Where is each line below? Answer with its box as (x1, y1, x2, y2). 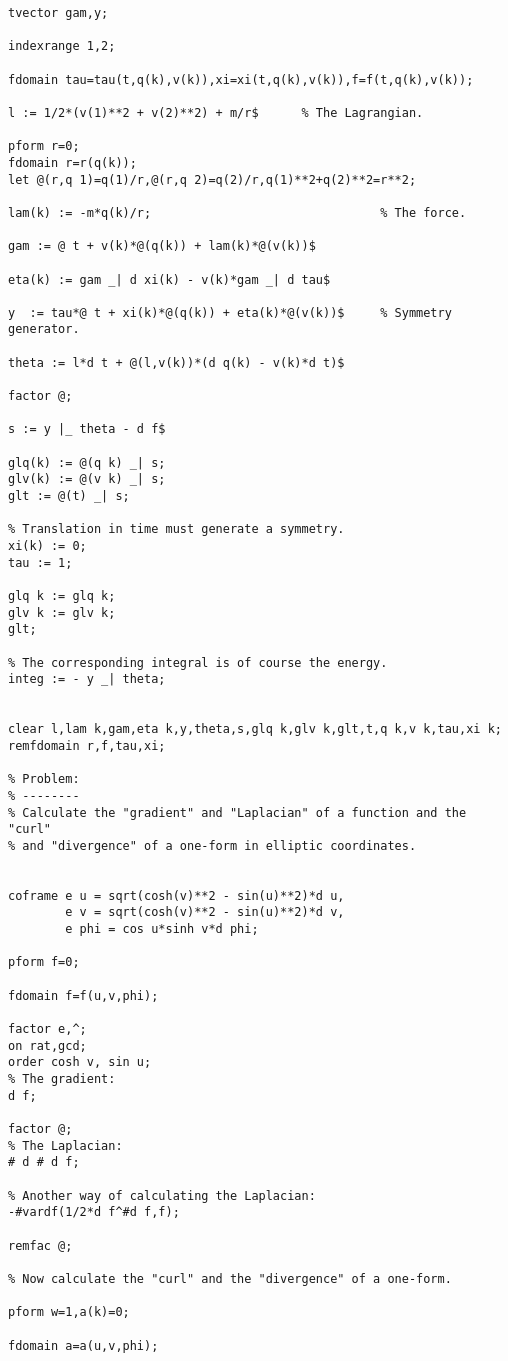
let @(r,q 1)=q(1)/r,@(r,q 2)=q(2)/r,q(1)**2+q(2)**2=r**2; (8, 172, 417, 187)
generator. (8, 322, 80, 337)
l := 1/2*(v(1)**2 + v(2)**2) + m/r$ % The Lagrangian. (8, 105, 424, 120)
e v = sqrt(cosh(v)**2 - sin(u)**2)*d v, (65, 905, 345, 920)
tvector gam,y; (8, 6, 109, 20)
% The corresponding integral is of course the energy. (8, 655, 388, 670)
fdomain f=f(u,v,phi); (8, 988, 159, 1003)
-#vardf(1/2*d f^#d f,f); (8, 1205, 180, 1220)
